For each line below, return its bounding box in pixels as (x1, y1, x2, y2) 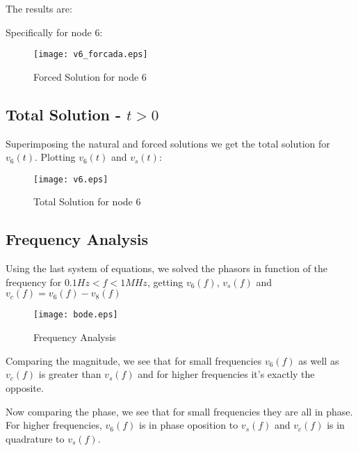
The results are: (6, 1, 72, 15)
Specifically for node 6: (6, 24, 103, 39)
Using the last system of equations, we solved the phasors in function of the (6, 261, 328, 276)
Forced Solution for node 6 (33, 69, 147, 84)
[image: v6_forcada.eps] (33, 49, 148, 60)
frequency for (6, 274, 62, 289)
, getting (147, 274, 184, 289)
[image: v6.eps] (33, 174, 108, 184)
